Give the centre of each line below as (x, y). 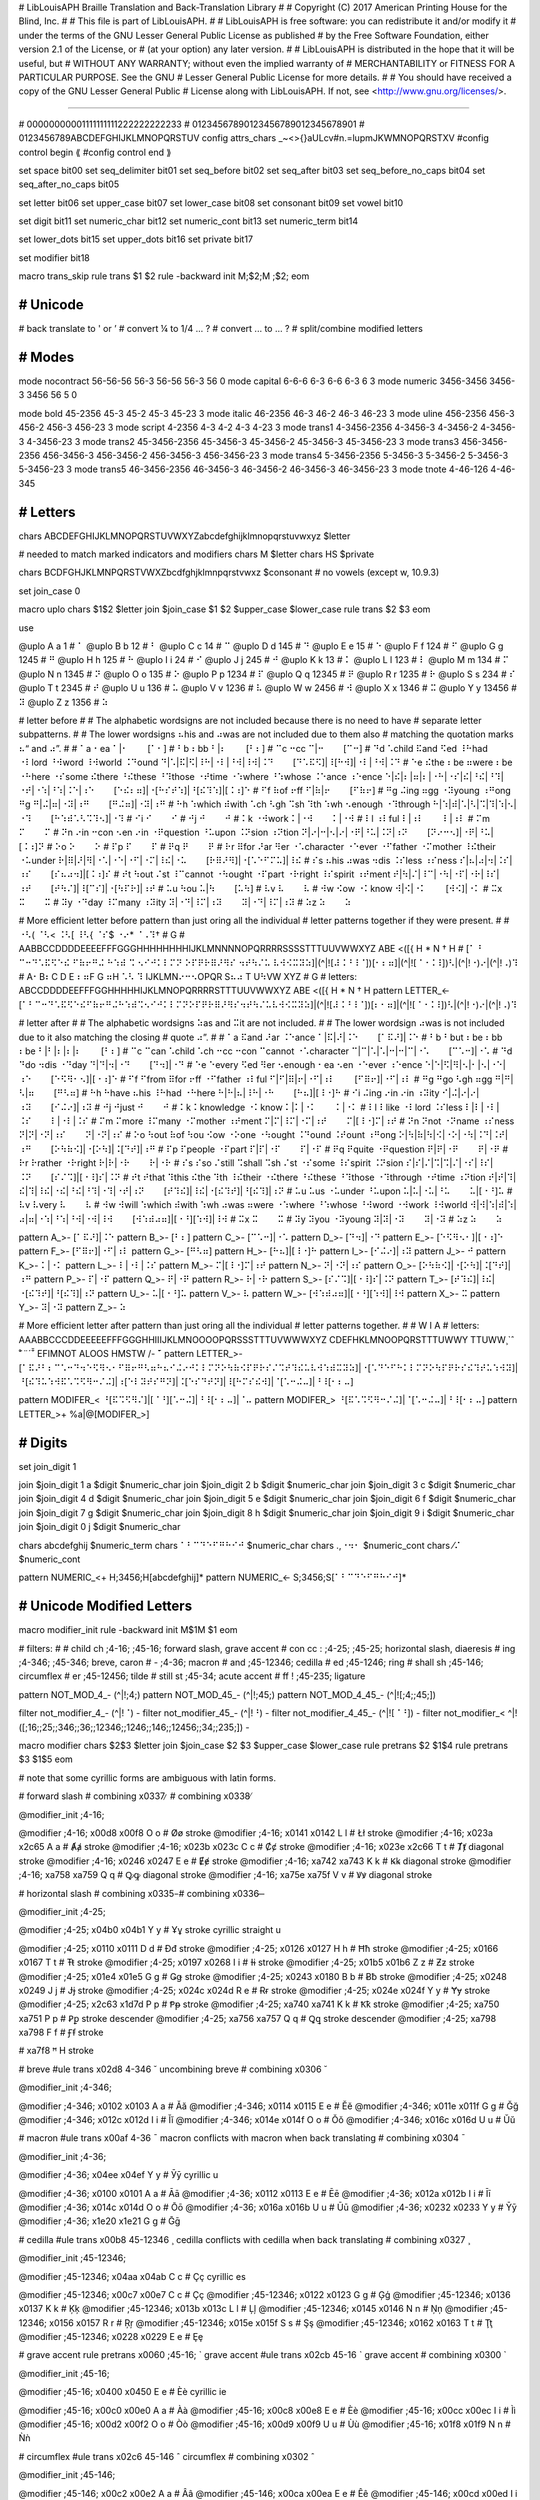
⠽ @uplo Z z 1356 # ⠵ (63, 702)
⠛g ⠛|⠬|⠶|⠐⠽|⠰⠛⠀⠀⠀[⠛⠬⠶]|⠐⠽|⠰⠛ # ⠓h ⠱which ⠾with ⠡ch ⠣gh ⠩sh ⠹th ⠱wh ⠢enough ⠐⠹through (224, 804)
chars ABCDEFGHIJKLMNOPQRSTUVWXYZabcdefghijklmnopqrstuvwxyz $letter (184, 536)
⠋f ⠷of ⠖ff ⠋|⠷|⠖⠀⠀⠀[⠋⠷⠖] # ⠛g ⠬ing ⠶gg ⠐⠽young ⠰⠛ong (386, 790)
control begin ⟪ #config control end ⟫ (95, 152)
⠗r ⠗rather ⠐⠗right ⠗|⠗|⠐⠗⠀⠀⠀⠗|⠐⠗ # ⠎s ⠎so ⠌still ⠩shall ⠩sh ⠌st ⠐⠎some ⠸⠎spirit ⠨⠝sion (211, 1163)
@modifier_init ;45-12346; (72, 2258)
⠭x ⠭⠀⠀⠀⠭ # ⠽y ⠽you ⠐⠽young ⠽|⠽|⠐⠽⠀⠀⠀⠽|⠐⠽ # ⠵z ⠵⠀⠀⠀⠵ (370, 1219)
